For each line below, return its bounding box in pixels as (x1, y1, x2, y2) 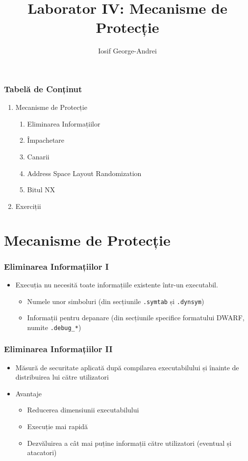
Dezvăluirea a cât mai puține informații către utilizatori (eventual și (27, 437, 232, 448)
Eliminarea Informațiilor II (4, 343, 113, 355)
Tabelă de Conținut (4, 82, 82, 95)
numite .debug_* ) (27, 322, 81, 332)
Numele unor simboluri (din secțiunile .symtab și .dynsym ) (27, 296, 204, 306)
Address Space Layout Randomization (27, 168, 142, 178)
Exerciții (15, 201, 41, 211)
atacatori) (27, 447, 57, 458)
